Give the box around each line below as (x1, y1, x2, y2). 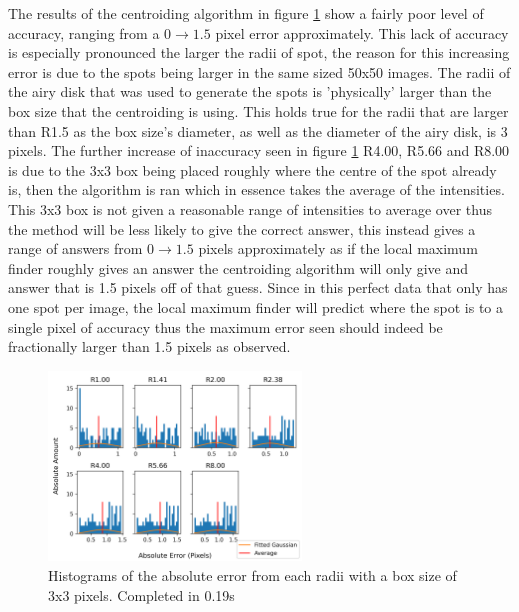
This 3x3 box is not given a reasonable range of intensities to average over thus (8, 198, 492, 219)
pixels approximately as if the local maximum (198, 238, 478, 259)
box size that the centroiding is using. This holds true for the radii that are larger (8, 100, 509, 121)
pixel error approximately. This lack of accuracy (215, 22, 509, 43)
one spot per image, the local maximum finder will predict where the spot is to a (8, 296, 504, 317)
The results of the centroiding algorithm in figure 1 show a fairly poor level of (8, 3, 484, 23)
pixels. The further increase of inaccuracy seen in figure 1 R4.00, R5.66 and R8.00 (8, 140, 510, 161)
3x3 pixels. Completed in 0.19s (48, 584, 235, 605)
